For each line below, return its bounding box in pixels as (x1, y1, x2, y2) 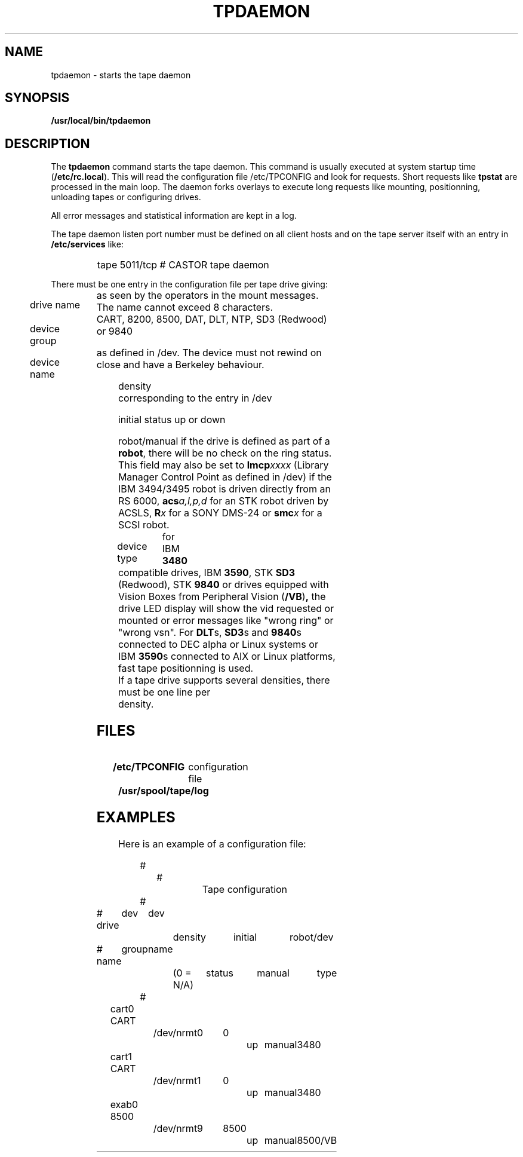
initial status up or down (118, 414, 226, 426)
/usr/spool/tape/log (118, 785, 209, 797)
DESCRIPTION (5, 136, 90, 151)
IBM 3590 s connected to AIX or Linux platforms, (118, 650, 336, 663)
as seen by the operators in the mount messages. (96, 289, 319, 302)
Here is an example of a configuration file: (118, 837, 306, 850)
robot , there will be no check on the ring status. (118, 447, 332, 460)
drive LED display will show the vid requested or (118, 602, 334, 615)
